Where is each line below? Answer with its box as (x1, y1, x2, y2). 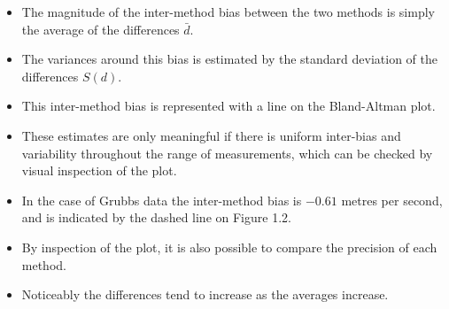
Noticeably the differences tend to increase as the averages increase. (21, 285, 389, 304)
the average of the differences (21, 19, 180, 38)
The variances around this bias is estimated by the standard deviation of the (21, 50, 437, 68)
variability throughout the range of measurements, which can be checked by (21, 143, 433, 162)
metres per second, (341, 190, 443, 209)
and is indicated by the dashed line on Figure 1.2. (21, 208, 291, 227)
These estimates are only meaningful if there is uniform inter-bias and (21, 126, 401, 144)
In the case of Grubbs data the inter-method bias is (21, 190, 302, 209)
